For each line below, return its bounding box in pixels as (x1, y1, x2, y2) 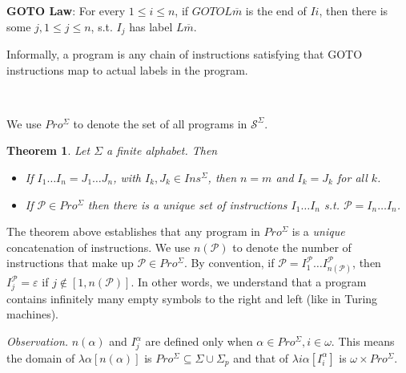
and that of (233, 349, 289, 366)
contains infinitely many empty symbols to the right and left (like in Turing (6, 290, 378, 306)
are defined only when (145, 333, 253, 350)
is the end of (245, 2, 307, 18)
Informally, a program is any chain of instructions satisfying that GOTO (6, 46, 363, 63)
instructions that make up (6, 254, 134, 271)
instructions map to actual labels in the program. (6, 61, 248, 78)
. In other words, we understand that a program (131, 274, 367, 290)
